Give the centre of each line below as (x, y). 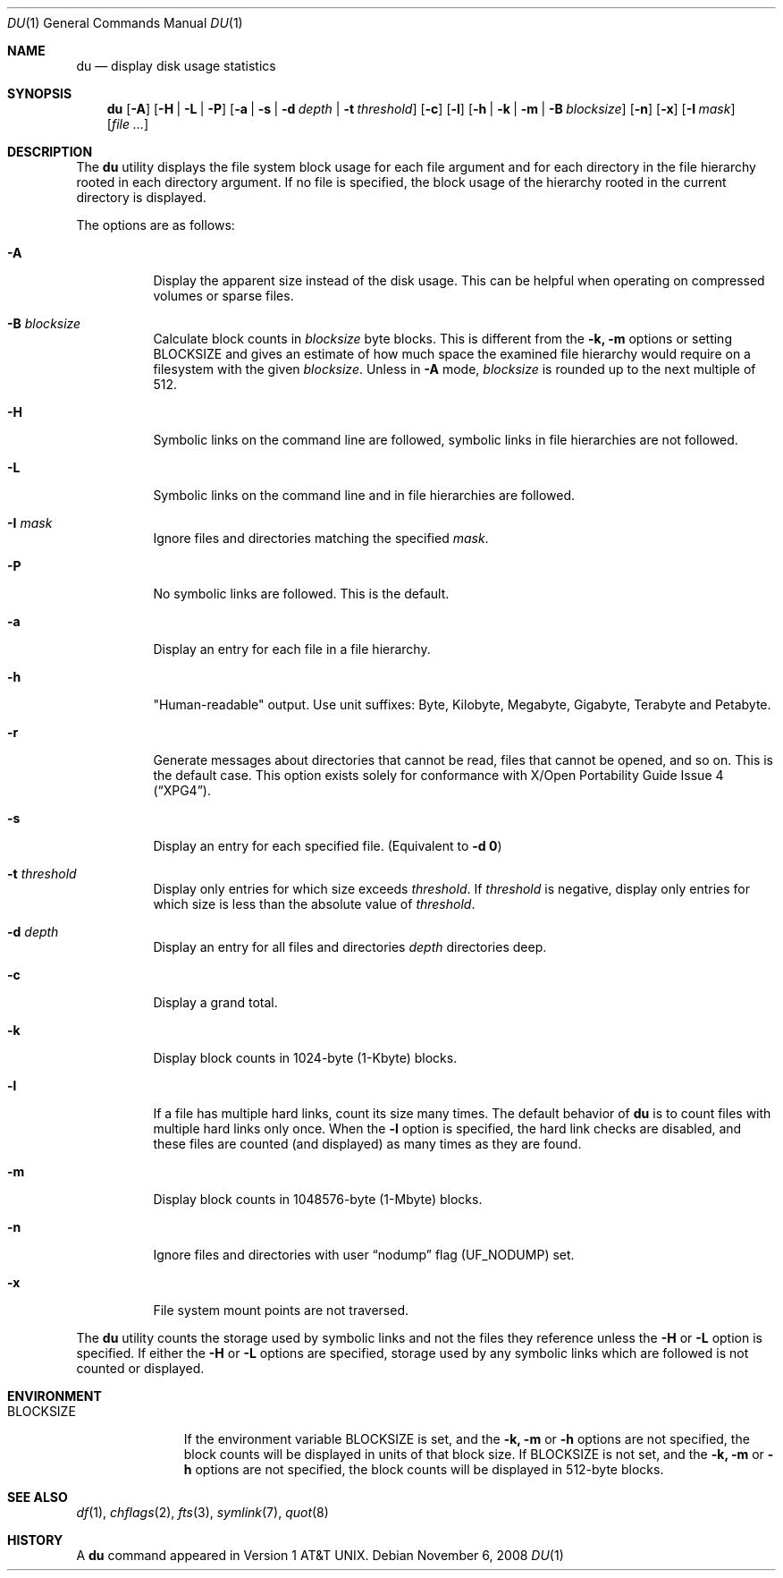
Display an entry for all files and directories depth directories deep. (350, 947)
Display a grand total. (215, 1002)
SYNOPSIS (40, 93)
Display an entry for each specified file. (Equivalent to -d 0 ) (328, 846)
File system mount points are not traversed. (281, 1310)
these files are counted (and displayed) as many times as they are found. (367, 1144)
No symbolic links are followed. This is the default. (301, 594)
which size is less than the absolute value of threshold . (314, 904)
